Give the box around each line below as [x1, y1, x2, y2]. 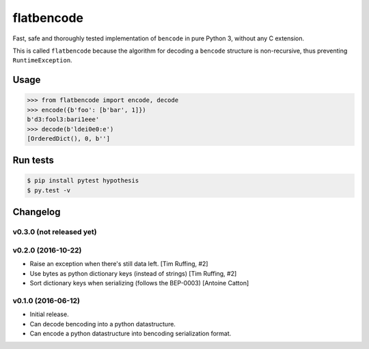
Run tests [12, 155, 54, 166]
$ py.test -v [27, 186, 71, 194]
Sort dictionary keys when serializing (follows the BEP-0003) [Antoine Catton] [29, 279, 249, 287]
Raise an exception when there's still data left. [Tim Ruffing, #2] [29, 260, 208, 268]
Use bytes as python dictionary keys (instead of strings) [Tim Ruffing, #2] [29, 269, 237, 277]
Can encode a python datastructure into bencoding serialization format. [29, 329, 232, 337]
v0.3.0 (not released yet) [12, 227, 97, 237]
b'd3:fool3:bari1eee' [27, 116, 100, 123]
